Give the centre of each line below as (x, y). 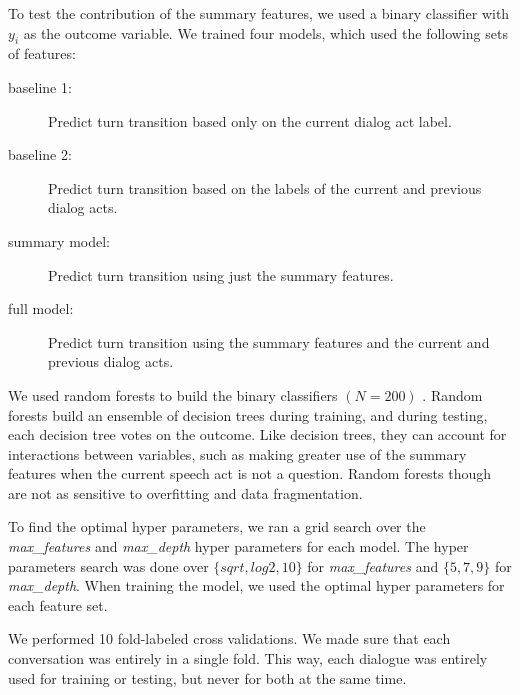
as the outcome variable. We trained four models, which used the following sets (265, 32)
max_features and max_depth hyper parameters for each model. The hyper (238, 546)
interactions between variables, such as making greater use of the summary (237, 453)
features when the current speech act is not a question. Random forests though (250, 473)
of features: (42, 53)
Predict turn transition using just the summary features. (221, 274)
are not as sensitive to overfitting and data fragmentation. (185, 492)
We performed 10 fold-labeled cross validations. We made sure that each (229, 638)
